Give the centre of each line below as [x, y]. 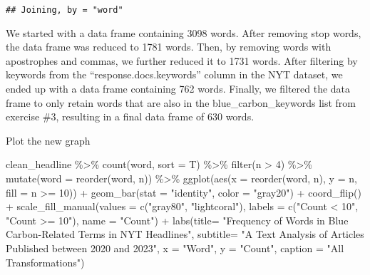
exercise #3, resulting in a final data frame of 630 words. [130, 116]
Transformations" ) [45, 262]
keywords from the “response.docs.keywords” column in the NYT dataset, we [174, 74]
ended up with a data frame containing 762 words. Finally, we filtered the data [178, 89]
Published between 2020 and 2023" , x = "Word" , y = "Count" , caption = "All [175, 248]
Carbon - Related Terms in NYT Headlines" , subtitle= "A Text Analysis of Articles [185, 234]
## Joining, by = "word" [65, 10]
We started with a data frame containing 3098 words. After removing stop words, [184, 32]
